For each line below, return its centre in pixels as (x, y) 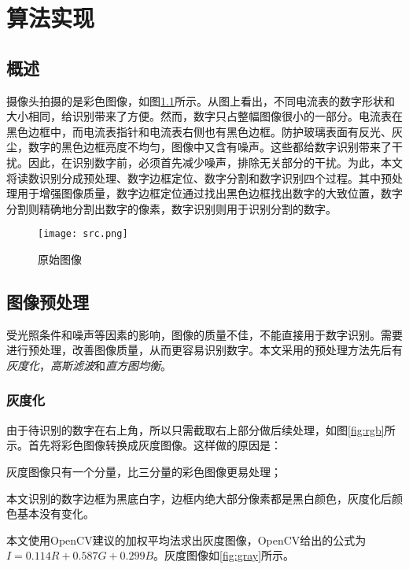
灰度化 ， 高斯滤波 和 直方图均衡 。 (89, 365)
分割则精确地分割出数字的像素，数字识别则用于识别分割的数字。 (171, 208)
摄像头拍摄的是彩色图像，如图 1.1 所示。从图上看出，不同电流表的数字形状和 (201, 100)
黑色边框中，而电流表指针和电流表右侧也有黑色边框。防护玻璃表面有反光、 (199, 131)
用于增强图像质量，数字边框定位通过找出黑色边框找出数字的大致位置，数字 (210, 193)
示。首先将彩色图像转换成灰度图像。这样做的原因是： (144, 445)
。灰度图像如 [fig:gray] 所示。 (224, 555)
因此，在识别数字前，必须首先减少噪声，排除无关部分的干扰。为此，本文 (215, 162)
